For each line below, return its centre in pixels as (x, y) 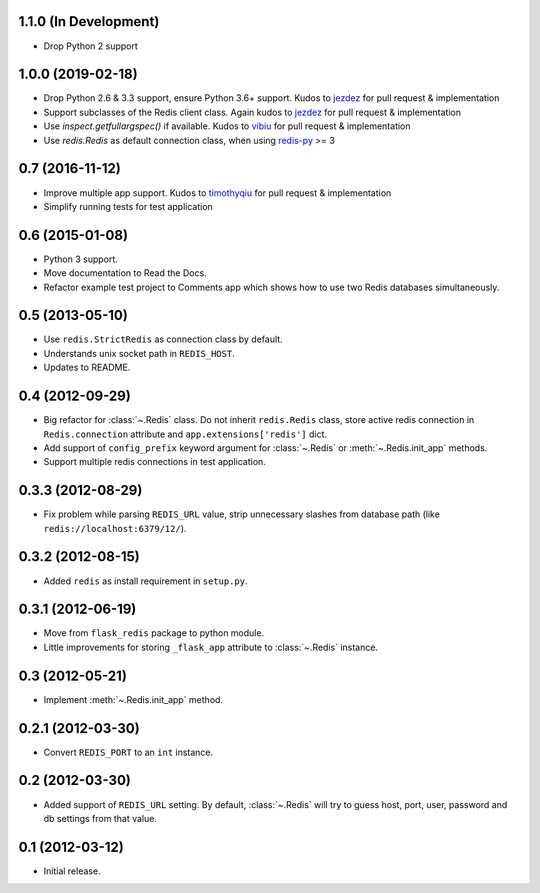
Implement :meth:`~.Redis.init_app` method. (133, 699)
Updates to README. (87, 367)
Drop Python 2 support (91, 46)
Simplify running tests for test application (128, 206)
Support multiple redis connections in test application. (155, 462)
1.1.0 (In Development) (89, 21)
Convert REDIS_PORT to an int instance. (128, 752)
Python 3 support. (81, 259)
